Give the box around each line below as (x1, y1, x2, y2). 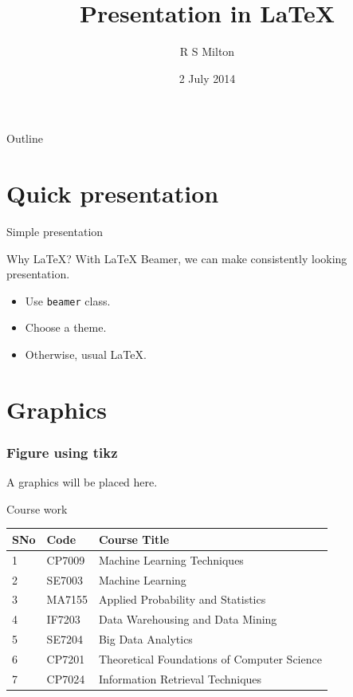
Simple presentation (6, 223, 104, 240)
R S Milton (179, 43, 235, 60)
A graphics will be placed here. (6, 474, 158, 490)
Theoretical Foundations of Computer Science (98, 651, 322, 667)
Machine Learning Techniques (98, 551, 244, 568)
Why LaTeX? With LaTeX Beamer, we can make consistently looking (6, 250, 347, 266)
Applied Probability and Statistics (98, 591, 266, 608)
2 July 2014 (178, 69, 236, 86)
